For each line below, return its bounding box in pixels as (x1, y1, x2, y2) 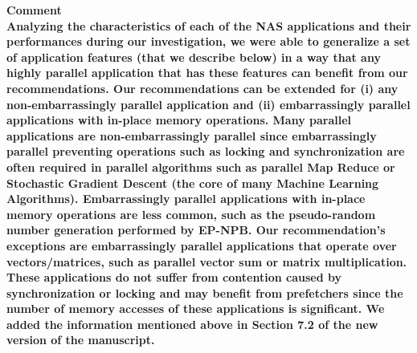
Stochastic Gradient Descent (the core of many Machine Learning (6, 174, 379, 191)
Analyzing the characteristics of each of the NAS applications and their (6, 17, 411, 34)
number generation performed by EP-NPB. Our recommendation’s (6, 221, 386, 238)
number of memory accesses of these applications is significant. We (6, 300, 385, 317)
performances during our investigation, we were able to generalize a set (6, 33, 411, 50)
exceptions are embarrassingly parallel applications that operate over (6, 237, 397, 254)
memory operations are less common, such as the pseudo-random (6, 205, 376, 222)
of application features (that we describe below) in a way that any (6, 48, 381, 65)
